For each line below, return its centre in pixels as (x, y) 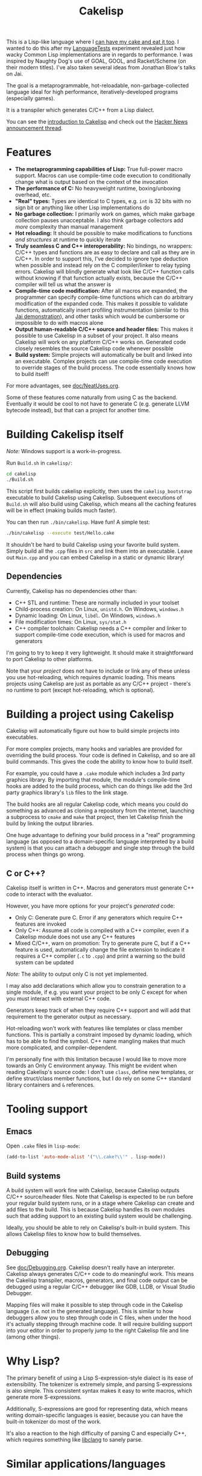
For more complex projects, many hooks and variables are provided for (94, 749)
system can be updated (44, 963)
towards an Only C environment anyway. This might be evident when (92, 1066)
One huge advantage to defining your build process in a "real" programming (101, 835)
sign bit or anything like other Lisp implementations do (82, 208)
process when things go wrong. (46, 855)
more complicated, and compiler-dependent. (62, 1047)
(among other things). (33, 1337)
